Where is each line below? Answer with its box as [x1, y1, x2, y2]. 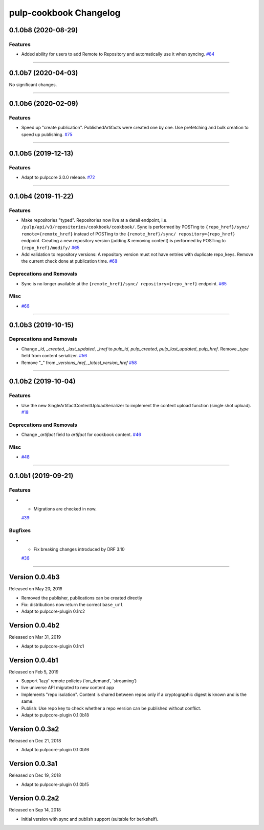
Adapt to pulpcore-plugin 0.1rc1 [21, 643, 84, 649]
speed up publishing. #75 [21, 131, 73, 137]
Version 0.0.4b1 [9, 656, 59, 664]
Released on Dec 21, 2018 [9, 738, 61, 743]
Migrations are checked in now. [33, 506, 97, 512]
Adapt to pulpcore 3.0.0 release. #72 [21, 174, 95, 180]
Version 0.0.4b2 [9, 622, 60, 630]
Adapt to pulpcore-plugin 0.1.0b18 [21, 712, 89, 718]
